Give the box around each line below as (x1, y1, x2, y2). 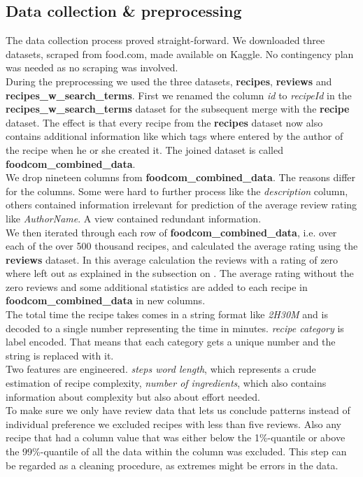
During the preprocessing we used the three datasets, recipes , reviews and (6, 73, 332, 88)
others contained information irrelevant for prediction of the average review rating (6, 197, 357, 212)
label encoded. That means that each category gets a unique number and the (6, 334, 336, 349)
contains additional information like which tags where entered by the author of (6, 129, 343, 143)
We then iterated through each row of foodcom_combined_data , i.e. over (6, 225, 337, 239)
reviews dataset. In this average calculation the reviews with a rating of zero (6, 252, 339, 266)
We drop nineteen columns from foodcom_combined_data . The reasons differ (6, 170, 356, 185)
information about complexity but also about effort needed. (6, 389, 260, 404)
